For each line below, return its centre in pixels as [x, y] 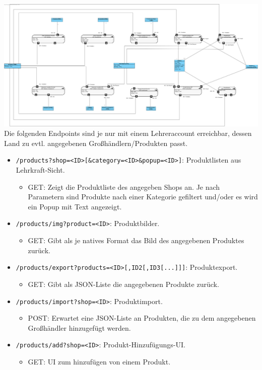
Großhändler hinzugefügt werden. [79, 327]
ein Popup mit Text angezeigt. [75, 206]
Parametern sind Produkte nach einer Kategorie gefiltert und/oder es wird [143, 197]
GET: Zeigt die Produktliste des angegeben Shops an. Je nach [124, 187]
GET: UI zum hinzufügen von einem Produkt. [99, 362]
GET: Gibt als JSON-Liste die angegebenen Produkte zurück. [123, 284]
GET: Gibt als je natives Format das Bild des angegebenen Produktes [136, 240]
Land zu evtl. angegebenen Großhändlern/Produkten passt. [96, 143]
